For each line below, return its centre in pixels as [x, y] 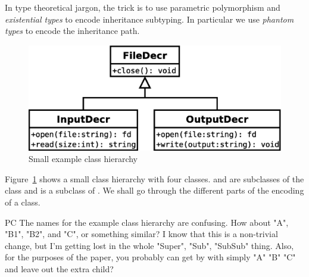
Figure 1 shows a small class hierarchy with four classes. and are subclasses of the [154, 178]
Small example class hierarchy [83, 159]
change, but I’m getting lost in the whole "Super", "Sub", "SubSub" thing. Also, [149, 245]
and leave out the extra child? [59, 268]
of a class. [23, 202]
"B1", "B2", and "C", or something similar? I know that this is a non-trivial [141, 234]
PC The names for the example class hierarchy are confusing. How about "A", [147, 222]
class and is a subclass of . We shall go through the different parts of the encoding [154, 190]
